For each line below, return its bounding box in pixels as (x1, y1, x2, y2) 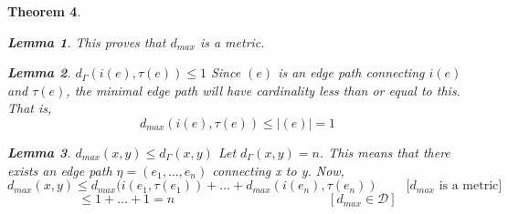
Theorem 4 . (7, 2, 81, 20)
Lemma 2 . (7, 63, 71, 82)
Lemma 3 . (7, 142, 71, 161)
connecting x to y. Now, (212, 160, 344, 179)
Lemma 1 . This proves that (7, 32, 166, 51)
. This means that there (319, 142, 450, 161)
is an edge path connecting (278, 63, 425, 82)
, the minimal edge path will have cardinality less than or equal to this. (66, 80, 460, 99)
